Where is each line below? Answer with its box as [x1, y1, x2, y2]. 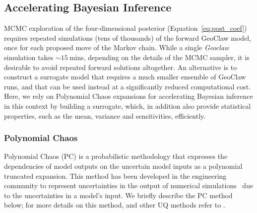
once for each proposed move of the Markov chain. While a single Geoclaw [4, 42, 229, 53]
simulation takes [4, 52, 54, 62]
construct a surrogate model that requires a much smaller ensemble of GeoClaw [4, 71, 246, 82]
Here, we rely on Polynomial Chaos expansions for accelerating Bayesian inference [4, 91, 253, 101]
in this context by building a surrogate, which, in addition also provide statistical [4, 100, 251, 111]
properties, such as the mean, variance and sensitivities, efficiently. [4, 110, 206, 121]
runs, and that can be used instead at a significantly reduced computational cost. [4, 81, 251, 91]
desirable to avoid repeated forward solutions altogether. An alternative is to [4, 62, 237, 72]
